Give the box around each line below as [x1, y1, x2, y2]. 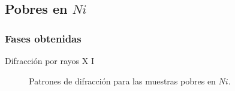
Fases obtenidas [5, 31, 82, 45]
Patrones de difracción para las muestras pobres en [29, 74, 216, 87]
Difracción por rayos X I [5, 54, 94, 66]
